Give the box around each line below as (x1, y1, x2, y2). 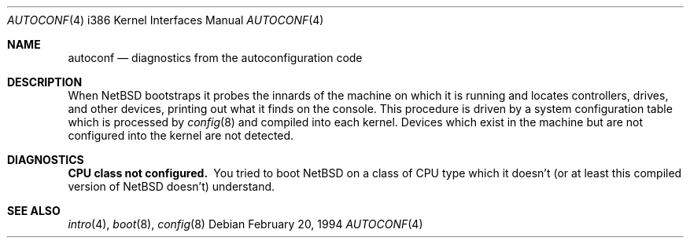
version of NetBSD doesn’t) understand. (68, 180, 275, 193)
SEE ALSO (7, 204, 61, 217)
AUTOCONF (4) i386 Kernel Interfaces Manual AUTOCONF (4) (7, 13, 324, 27)
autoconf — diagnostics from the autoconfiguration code (68, 51, 363, 64)
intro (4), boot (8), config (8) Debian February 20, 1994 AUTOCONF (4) (68, 217, 423, 231)
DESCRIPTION (7, 75, 83, 89)
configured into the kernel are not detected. (68, 129, 294, 142)
